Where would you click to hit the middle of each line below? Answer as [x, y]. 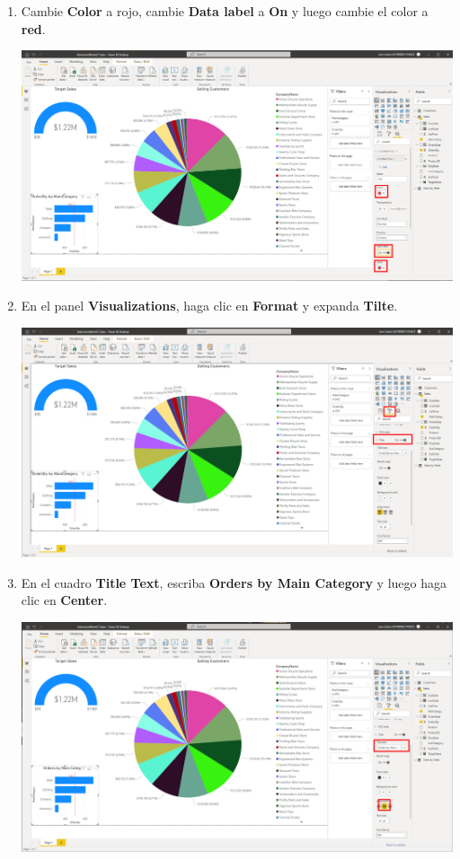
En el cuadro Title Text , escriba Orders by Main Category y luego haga [234, 582]
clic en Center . [64, 600]
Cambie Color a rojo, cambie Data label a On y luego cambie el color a [225, 11]
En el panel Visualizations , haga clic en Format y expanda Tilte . [209, 306]
